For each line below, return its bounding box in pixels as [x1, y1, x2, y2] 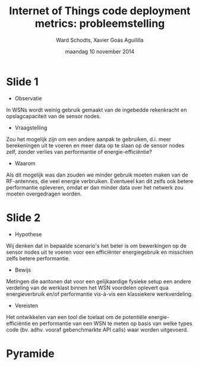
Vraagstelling [14, 124, 48, 131]
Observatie [14, 94, 42, 102]
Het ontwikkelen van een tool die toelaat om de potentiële [6, 313, 147, 320]
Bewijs [14, 266, 31, 273]
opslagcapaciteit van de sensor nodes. [6, 112, 101, 119]
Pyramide [6, 346, 55, 360]
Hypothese [14, 231, 42, 238]
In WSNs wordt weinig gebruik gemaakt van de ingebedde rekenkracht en [6, 106, 187, 113]
